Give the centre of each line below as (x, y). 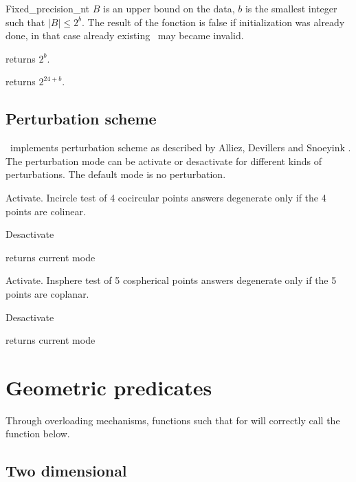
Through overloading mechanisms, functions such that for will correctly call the (173, 420)
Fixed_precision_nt (48, 8)
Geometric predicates (109, 387)
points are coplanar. (47, 293)
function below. (38, 434)
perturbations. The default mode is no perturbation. (116, 174)
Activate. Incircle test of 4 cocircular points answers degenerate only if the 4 (166, 197)
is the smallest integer (291, 8)
